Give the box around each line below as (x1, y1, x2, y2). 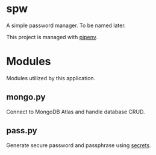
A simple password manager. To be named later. (6, 22, 126, 29)
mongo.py (6, 92, 46, 103)
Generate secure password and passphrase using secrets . (6, 141, 152, 149)
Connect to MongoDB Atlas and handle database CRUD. (6, 108, 145, 115)
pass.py (6, 125, 37, 136)
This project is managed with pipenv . (6, 33, 98, 40)
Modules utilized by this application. (6, 74, 96, 81)
